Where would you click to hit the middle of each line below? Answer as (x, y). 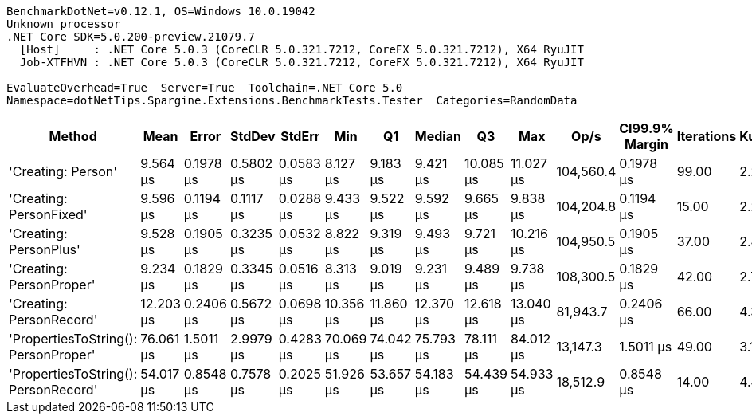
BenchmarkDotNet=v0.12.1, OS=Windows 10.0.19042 (161, 11)
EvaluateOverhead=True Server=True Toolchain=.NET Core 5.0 (205, 88)
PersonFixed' (48, 214)
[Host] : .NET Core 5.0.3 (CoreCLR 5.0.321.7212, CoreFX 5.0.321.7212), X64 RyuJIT (302, 49)
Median (438, 136)
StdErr (300, 136)
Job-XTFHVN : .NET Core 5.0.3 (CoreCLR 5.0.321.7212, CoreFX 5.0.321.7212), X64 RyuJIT (302, 62)
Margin (646, 144)
